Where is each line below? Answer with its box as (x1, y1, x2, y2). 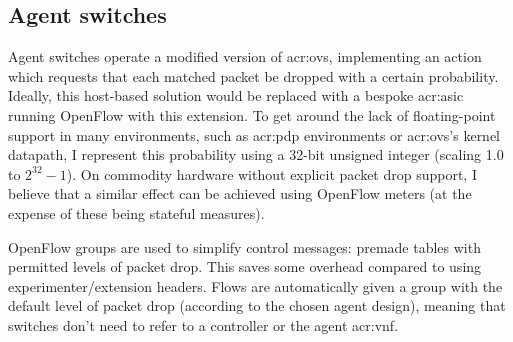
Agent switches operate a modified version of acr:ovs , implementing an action (8, 46, 482, 67)
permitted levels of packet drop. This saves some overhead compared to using (8, 256, 482, 277)
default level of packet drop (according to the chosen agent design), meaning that (8, 295, 506, 316)
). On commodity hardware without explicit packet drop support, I (66, 163, 477, 184)
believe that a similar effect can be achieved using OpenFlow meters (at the (8, 183, 472, 204)
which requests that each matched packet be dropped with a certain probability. (8, 65, 499, 86)
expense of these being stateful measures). (8, 202, 265, 223)
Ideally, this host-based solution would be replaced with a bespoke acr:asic (8, 85, 464, 106)
